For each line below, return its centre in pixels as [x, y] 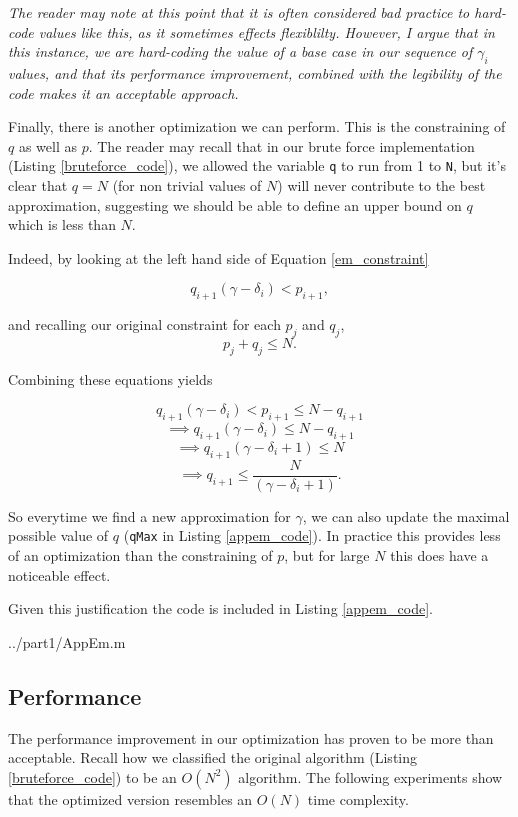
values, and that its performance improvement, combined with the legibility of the [255, 72]
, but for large [327, 555]
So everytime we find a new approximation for [149, 515]
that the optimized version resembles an [130, 798]
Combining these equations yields [110, 378]
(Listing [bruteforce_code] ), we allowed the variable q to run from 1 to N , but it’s [257, 165]
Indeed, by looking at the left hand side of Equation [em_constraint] [218, 257]
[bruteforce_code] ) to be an [92, 776]
